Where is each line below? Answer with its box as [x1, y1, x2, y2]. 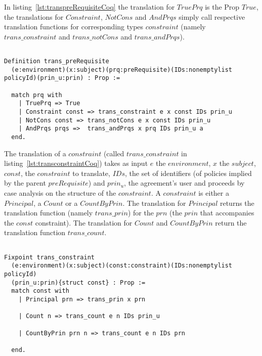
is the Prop [205, 2, 240, 12]
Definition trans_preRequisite [4, 58, 109, 65]
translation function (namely [4, 207, 93, 218]
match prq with [11, 91, 62, 99]
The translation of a [4, 148, 66, 158]
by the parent [4, 177, 46, 188]
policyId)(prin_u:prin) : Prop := [4, 74, 120, 82]
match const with [11, 287, 69, 295]
